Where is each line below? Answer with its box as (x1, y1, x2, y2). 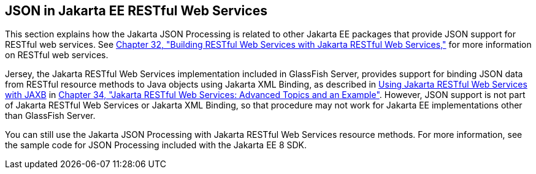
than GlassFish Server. (5, 110, 96, 121)
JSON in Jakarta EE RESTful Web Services (5, 3, 267, 18)
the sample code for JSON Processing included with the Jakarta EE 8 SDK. (5, 140, 307, 151)
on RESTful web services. (5, 50, 109, 61)
